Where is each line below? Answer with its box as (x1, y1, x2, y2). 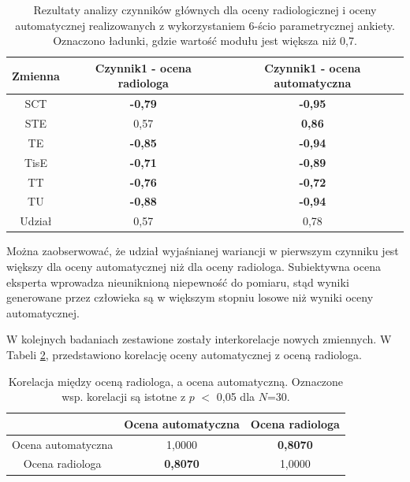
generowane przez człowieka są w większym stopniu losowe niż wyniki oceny (6, 289, 374, 306)
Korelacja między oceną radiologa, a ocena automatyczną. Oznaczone (8, 373, 344, 389)
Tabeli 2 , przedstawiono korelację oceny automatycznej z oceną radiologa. (6, 346, 362, 362)
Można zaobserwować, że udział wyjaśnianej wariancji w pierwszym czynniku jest (6, 243, 399, 259)
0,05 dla (216, 388, 255, 405)
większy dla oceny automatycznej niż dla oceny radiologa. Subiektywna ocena (6, 258, 381, 274)
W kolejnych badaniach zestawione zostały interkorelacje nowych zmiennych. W (6, 331, 392, 347)
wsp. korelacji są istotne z (61, 388, 186, 405)
